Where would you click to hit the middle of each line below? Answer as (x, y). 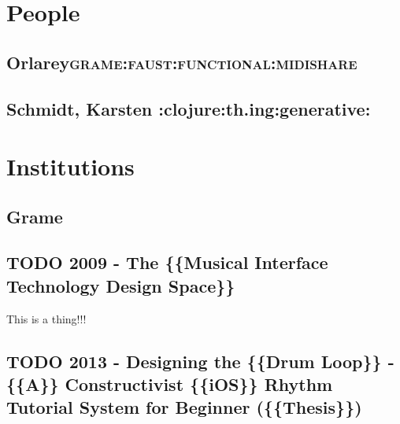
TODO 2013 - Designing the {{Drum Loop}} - (200, 361)
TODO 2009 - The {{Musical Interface (167, 262)
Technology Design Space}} (121, 285)
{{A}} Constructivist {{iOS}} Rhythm (170, 384)
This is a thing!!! (46, 318)
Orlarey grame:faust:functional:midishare (182, 62)
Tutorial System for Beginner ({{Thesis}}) (184, 407)
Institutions (70, 166)
